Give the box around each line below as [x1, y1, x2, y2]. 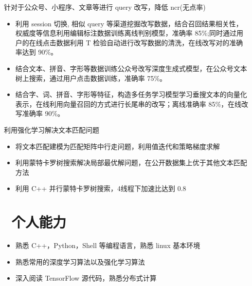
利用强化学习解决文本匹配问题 [4, 124, 99, 134]
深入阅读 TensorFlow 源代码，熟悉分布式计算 [15, 273, 157, 283]
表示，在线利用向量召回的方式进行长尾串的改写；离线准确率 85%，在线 [15, 98, 242, 109]
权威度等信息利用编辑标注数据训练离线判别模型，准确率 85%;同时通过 [15, 28, 237, 38]
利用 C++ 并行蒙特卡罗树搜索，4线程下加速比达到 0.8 [15, 183, 186, 193]
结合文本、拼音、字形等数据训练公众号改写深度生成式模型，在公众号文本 [15, 63, 247, 73]
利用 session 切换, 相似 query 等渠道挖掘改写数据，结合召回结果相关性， [15, 18, 243, 28]
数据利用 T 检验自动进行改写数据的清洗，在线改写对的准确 [56, 37, 243, 47]
